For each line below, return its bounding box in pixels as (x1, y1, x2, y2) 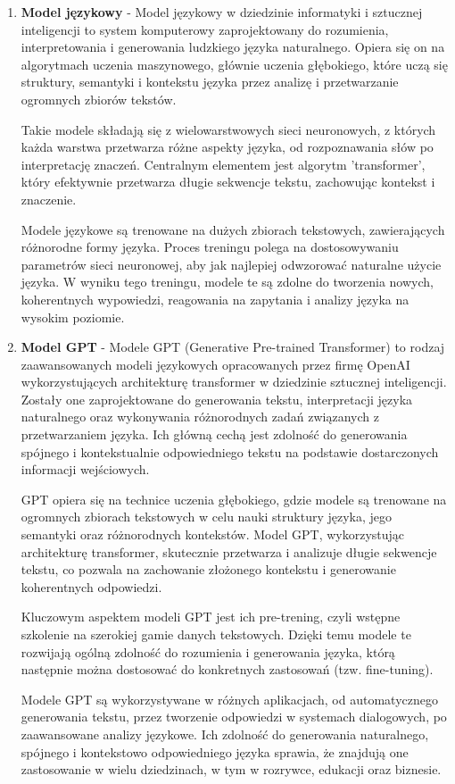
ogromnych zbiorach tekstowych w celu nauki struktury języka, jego (21, 507, 393, 526)
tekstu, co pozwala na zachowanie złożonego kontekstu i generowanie (21, 560, 396, 579)
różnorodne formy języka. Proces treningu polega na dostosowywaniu (21, 238, 399, 256)
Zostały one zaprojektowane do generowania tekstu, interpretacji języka (21, 389, 413, 408)
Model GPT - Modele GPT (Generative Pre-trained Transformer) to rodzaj (21, 338, 445, 356)
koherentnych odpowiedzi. (21, 577, 162, 596)
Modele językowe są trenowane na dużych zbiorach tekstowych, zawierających (21, 220, 445, 238)
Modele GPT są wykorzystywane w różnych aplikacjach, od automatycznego (21, 689, 438, 708)
